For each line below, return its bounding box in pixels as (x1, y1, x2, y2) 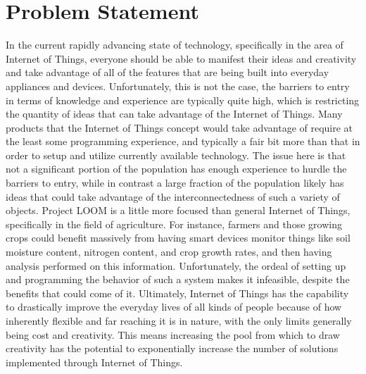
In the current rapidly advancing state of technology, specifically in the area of (6, 37, 343, 52)
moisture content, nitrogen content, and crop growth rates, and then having (6, 244, 332, 259)
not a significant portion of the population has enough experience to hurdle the (6, 161, 347, 176)
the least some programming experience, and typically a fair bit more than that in (6, 134, 360, 149)
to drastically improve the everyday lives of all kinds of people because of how (6, 299, 342, 314)
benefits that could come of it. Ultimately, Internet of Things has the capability (6, 285, 349, 300)
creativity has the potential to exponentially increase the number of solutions (6, 341, 339, 356)
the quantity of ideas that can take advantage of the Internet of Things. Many (6, 106, 343, 121)
